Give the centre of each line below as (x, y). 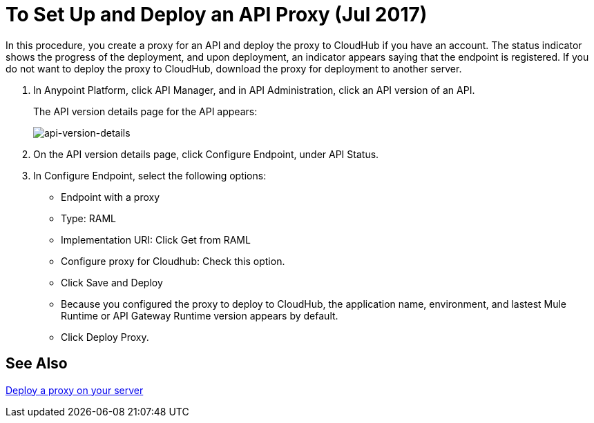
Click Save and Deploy (112, 282)
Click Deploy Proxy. (105, 337)
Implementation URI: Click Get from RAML (156, 239)
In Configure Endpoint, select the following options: (150, 175)
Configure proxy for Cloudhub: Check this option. (173, 261)
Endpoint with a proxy (111, 197)
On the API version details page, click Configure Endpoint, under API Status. (206, 154)
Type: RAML (88, 218)
